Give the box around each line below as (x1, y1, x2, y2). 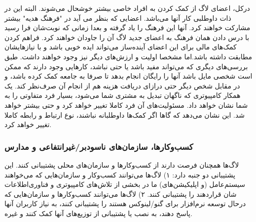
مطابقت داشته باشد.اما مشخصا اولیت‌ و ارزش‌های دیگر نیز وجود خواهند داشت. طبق (4, 51, 253, 61)
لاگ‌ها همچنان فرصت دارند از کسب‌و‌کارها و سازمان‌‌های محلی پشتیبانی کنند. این (4, 159, 239, 170)
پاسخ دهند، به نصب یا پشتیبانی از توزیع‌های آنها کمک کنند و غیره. (4, 208, 192, 218)
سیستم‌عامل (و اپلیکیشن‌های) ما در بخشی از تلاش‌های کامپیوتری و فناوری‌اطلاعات (4, 179, 246, 189)
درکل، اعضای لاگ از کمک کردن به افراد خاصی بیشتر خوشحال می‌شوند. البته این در (4, 3, 250, 13)
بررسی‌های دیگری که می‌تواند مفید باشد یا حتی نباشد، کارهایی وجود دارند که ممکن (4, 61, 248, 71)
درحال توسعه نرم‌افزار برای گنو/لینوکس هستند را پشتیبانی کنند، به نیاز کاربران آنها (4, 198, 246, 209)
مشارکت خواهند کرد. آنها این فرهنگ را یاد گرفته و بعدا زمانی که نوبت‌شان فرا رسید (4, 22, 251, 33)
